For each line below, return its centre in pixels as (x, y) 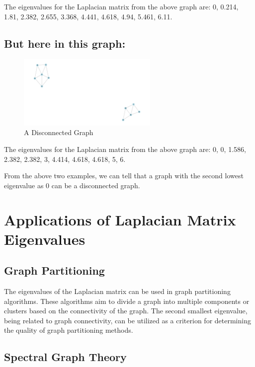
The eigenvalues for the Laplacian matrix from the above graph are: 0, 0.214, (121, 6)
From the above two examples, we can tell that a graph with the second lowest (124, 176)
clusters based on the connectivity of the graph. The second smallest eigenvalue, (126, 311)
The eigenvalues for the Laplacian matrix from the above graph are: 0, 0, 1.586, (125, 149)
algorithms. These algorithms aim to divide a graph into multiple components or (127, 301)
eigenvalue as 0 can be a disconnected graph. (72, 185)
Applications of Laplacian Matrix (120, 219)
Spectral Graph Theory (65, 357)
